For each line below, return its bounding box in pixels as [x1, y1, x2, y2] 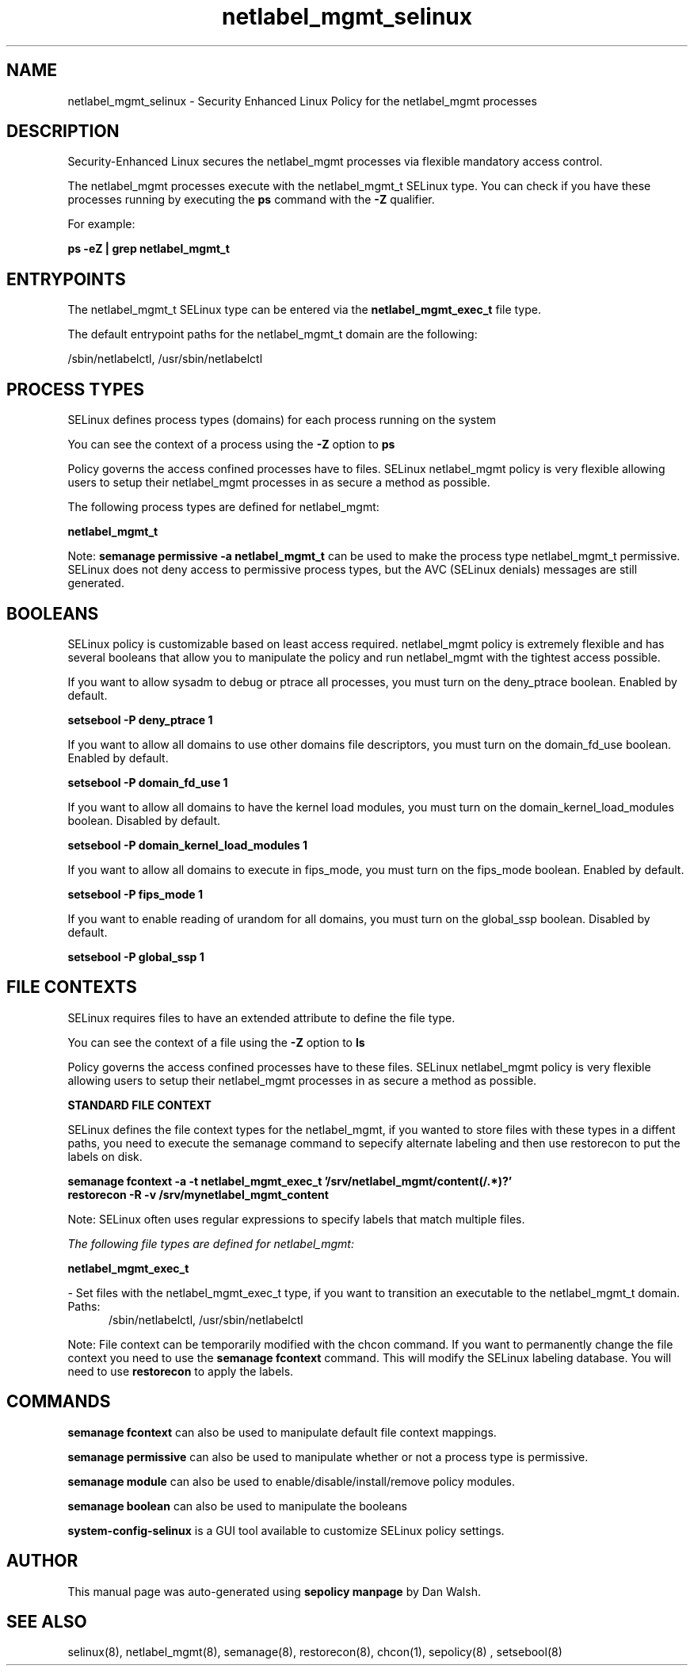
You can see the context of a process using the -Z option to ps [67, 437, 395, 452]
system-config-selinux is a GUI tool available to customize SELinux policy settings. [67, 1523, 505, 1537]
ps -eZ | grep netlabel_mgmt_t [67, 242, 230, 256]
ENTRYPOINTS [6, 269, 126, 289]
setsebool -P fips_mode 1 [67, 887, 203, 901]
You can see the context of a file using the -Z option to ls [67, 1035, 365, 1049]
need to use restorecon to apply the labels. [67, 1364, 294, 1378]
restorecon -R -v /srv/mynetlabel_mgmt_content [67, 1187, 329, 1201]
